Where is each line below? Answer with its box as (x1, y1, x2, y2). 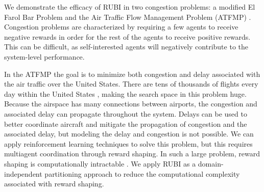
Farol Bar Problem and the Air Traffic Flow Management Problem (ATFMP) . (4, 11, 251, 22)
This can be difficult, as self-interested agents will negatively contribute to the (4, 41, 248, 52)
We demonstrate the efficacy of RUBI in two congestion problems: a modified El (4, 2, 255, 12)
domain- (198, 158, 224, 169)
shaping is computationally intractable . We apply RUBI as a (4, 158, 196, 169)
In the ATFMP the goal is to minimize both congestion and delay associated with (4, 68, 260, 79)
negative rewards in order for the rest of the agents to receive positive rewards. (4, 31, 251, 42)
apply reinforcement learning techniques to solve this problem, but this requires (4, 138, 253, 149)
